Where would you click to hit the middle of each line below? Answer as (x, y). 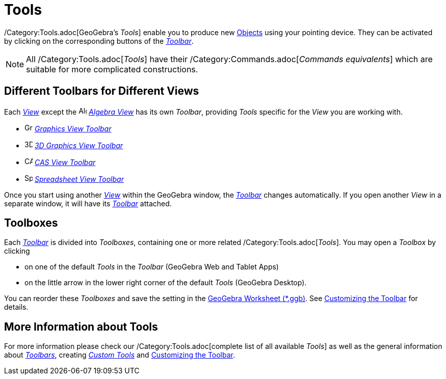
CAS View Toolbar (65, 162)
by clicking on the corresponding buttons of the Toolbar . (99, 41)
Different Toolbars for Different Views (102, 91)
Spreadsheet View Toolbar (79, 179)
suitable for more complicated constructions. (112, 69)
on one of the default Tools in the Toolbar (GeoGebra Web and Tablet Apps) (152, 267)
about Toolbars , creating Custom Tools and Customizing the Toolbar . (120, 355)
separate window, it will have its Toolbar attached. (88, 203)
